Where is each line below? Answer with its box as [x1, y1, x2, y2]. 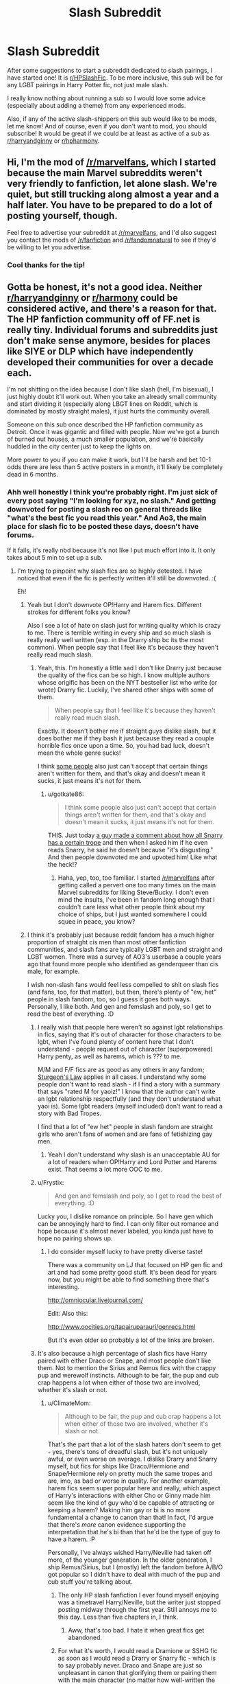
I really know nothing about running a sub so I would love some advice [7, 94, 206, 102]
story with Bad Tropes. [37, 1109, 101, 1117]
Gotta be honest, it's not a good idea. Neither [7, 282, 203, 293]
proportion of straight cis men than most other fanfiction [27, 937, 186, 946]
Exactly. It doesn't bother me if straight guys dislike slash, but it [37, 727, 216, 735]
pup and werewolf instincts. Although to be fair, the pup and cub [37, 1371, 219, 1379]
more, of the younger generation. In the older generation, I [47, 1556, 212, 1564]
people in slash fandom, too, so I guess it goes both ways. [27, 994, 192, 1003]
